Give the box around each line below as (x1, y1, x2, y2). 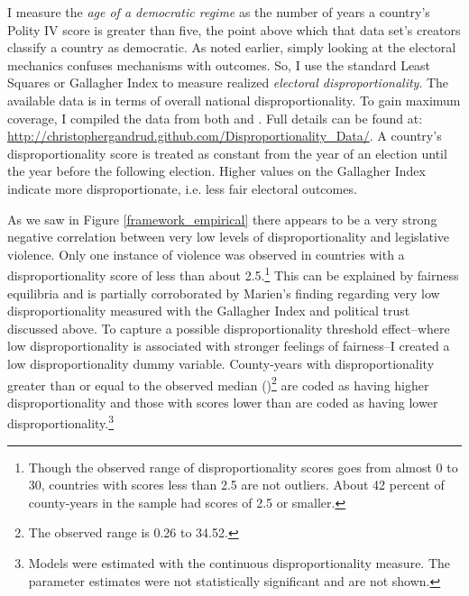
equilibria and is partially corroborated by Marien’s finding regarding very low (7, 283, 440, 302)
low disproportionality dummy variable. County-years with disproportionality (7, 353, 435, 372)
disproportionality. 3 (7, 411, 115, 433)
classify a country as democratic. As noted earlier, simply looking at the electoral (7, 38, 456, 57)
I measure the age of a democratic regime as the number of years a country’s (7, 3, 430, 21)
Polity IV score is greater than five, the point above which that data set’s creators (7, 20, 461, 39)
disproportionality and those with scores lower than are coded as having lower (7, 392, 438, 411)
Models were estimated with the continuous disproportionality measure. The (28, 554, 451, 572)
